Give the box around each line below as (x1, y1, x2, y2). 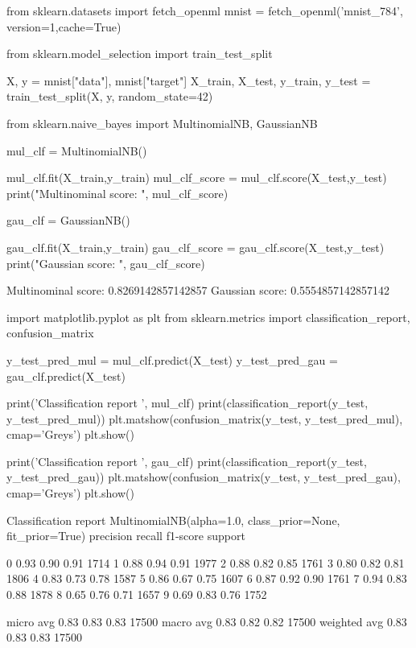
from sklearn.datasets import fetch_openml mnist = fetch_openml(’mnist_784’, (6, 2, 403, 19)
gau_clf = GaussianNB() (6, 212, 130, 229)
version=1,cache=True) (6, 18, 122, 35)
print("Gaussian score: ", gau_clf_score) (6, 254, 205, 271)
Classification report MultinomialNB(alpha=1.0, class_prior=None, (6, 511, 340, 528)
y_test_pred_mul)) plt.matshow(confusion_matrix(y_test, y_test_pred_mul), (6, 410, 403, 427)
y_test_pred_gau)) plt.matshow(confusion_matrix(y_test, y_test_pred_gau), (6, 468, 401, 485)
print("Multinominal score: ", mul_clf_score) (6, 184, 229, 201)
